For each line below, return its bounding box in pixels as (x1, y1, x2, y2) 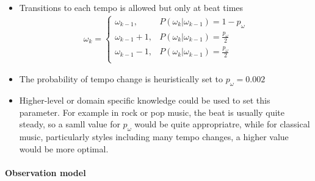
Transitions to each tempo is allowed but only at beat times (19, 1, 244, 13)
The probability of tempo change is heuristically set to (19, 73, 223, 85)
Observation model (5, 166, 86, 179)
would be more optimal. (19, 142, 109, 155)
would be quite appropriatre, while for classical (134, 118, 310, 130)
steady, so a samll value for (19, 118, 120, 130)
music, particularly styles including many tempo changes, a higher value (19, 130, 289, 143)
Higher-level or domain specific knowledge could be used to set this (19, 94, 270, 107)
